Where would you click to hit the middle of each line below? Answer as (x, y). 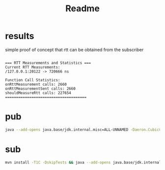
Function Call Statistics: (33, 80)
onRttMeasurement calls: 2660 (36, 84)
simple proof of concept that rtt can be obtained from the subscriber (74, 49)
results (20, 36)
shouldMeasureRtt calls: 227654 (38, 93)
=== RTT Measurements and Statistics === (48, 63)
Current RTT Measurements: (33, 67)
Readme (82, 9)
